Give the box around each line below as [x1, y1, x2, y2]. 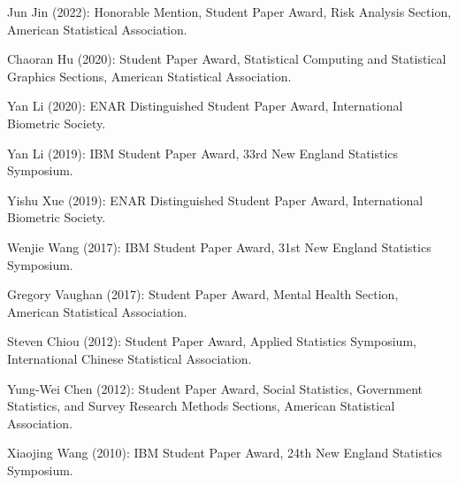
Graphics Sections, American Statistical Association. [7, 66, 292, 85]
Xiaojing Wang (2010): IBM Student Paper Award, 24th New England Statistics [7, 443, 443, 462]
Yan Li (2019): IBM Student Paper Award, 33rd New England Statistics [7, 143, 399, 162]
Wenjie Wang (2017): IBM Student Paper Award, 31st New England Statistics [7, 237, 431, 256]
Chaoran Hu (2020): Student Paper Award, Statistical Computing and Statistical [7, 50, 447, 68]
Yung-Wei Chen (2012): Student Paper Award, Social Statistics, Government [7, 379, 423, 397]
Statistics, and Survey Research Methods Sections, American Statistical [7, 396, 395, 415]
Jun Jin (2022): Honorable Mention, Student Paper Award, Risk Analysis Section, [7, 3, 452, 20]
